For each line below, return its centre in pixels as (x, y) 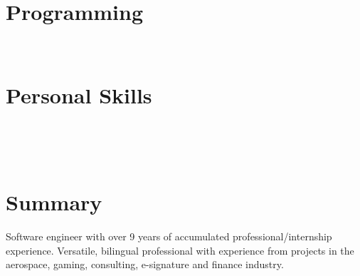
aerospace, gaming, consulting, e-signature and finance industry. (145, 264)
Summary (54, 202)
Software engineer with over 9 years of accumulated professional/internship (169, 236)
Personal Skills (79, 94)
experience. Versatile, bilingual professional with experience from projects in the (180, 250)
